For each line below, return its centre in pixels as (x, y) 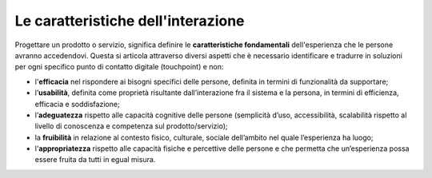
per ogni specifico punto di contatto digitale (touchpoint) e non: (119, 67)
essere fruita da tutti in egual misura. (95, 160)
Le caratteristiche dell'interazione (130, 21)
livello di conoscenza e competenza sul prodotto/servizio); (131, 126)
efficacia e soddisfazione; (77, 104)
